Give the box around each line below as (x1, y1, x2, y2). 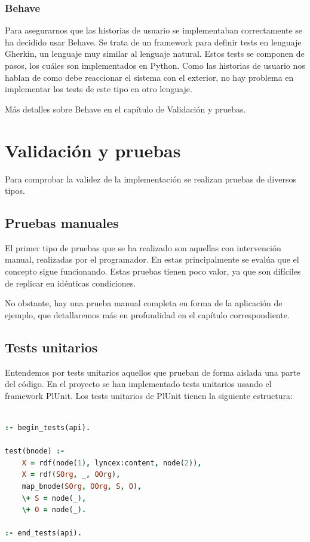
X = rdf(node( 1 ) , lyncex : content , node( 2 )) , (22, 458, 202, 467)
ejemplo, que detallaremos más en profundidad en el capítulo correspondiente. (5, 308, 290, 321)
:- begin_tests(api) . (5, 424, 91, 433)
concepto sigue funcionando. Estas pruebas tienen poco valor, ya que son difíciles (5, 265, 301, 278)
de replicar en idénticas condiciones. (5, 276, 136, 289)
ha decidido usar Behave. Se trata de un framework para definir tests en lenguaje (5, 35, 302, 48)
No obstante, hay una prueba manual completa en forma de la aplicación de (5, 297, 283, 309)
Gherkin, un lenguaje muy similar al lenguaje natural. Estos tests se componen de (5, 47, 305, 60)
